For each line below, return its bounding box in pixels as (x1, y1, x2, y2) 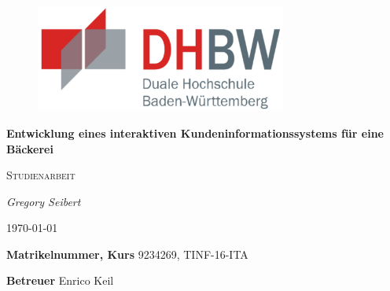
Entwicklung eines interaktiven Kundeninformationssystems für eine (6, 124, 384, 141)
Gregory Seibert (6, 193, 81, 209)
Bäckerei (6, 140, 53, 157)
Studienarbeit (6, 167, 75, 183)
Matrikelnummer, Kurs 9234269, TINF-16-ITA (6, 245, 248, 262)
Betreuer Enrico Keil (6, 272, 114, 289)
